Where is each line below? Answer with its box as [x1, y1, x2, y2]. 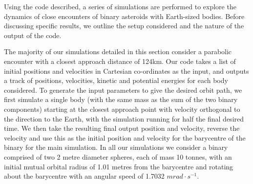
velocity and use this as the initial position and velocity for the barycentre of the [4, 132, 246, 143]
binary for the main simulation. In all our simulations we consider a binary [4, 142, 228, 152]
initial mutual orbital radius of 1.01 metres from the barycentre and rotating [4, 161, 233, 171]
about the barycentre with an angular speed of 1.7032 [4, 171, 165, 181]
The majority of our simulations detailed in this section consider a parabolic [4, 46, 232, 57]
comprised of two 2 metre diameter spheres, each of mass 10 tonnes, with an [4, 151, 232, 162]
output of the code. [4, 30, 62, 40]
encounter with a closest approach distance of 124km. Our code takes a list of [4, 56, 236, 66]
